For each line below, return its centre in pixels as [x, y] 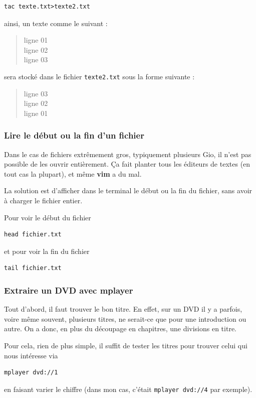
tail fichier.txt [33, 268]
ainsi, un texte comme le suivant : [56, 23]
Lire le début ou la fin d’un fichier [74, 135]
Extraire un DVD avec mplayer [69, 290]
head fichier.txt [33, 235]
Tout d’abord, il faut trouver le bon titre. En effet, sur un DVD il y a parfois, [123, 309]
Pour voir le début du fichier [48, 217]
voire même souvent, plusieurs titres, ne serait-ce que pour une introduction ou [125, 318]
